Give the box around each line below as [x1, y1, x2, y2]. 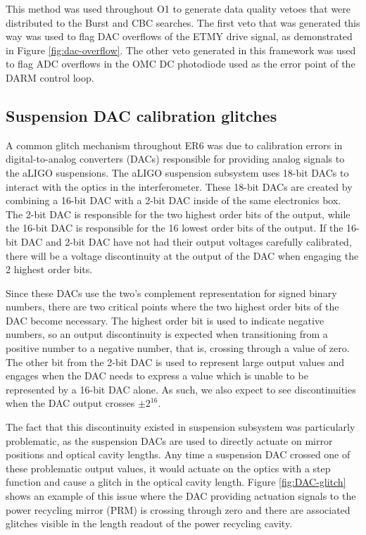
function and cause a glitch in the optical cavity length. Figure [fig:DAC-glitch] [6, 474, 346, 489]
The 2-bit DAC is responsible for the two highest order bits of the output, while [6, 206, 351, 221]
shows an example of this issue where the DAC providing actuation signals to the [6, 489, 356, 503]
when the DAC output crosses [6, 396, 135, 410]
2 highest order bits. [6, 262, 93, 277]
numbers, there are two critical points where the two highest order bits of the [6, 299, 339, 314]
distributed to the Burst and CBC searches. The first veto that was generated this [6, 15, 360, 30]
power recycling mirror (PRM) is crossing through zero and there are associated [6, 502, 351, 517]
